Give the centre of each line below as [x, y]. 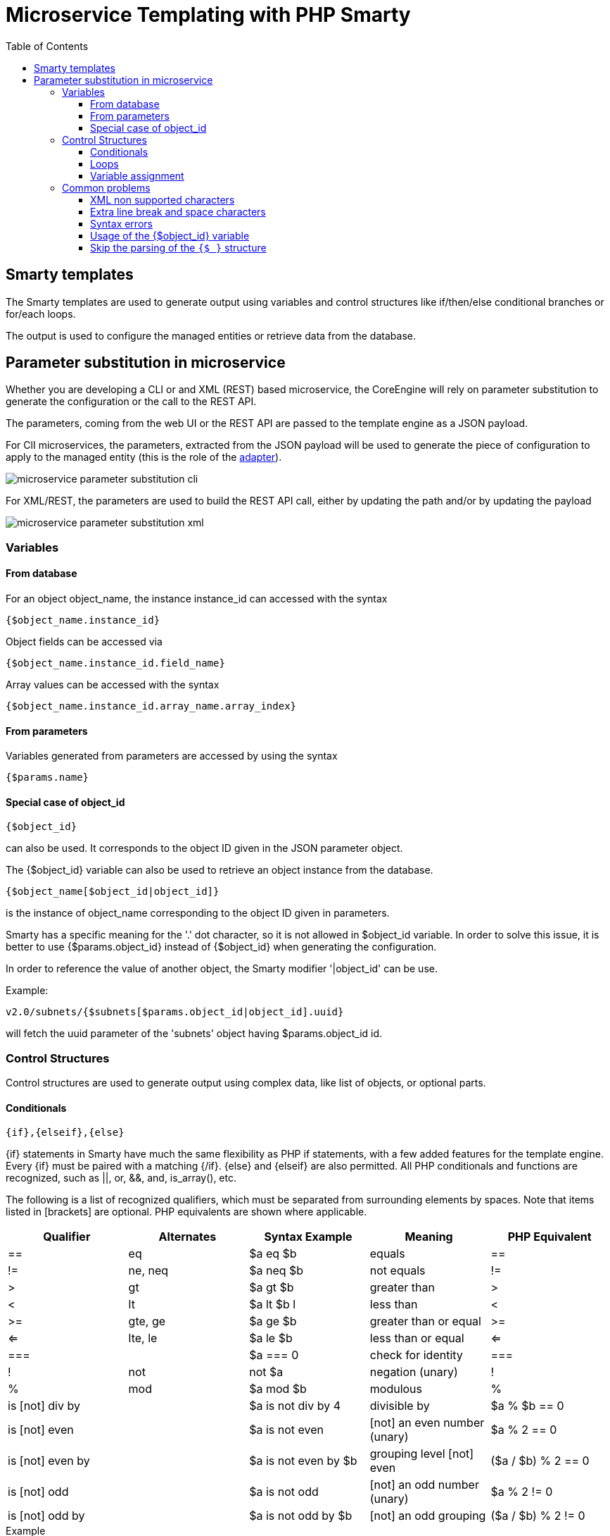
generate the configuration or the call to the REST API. [131, 402]
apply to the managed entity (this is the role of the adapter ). [144, 457]
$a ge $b [273, 1321]
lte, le [143, 1338]
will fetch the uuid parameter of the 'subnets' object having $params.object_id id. [194, 1034]
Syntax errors [121, 223]
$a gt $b [272, 1288]
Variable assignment [137, 175]
